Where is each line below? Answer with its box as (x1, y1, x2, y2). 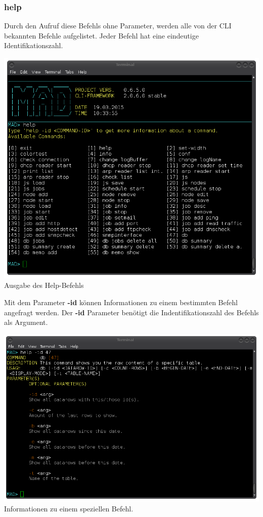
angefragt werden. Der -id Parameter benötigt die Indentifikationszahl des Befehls (4, 307, 259, 317)
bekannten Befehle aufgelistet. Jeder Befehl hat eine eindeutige (4, 30, 199, 41)
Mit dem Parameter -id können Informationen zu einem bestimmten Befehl (4, 297, 238, 307)
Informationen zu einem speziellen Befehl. (4, 503, 134, 513)
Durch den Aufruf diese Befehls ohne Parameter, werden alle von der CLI (4, 20, 232, 31)
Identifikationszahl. (4, 40, 63, 51)
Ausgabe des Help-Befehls (4, 280, 84, 290)
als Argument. (4, 317, 48, 327)
